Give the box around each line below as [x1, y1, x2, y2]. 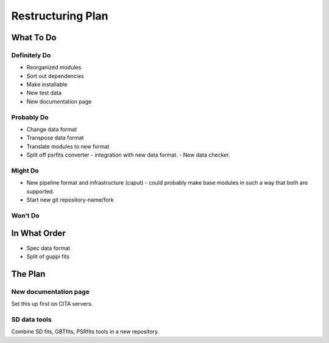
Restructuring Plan [11, 9, 108, 23]
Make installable [26, 81, 68, 88]
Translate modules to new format [26, 143, 110, 150]
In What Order [11, 228, 66, 239]
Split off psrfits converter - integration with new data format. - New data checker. [26, 151, 231, 158]
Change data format [26, 126, 77, 133]
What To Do [11, 32, 57, 43]
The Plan [11, 269, 46, 279]
